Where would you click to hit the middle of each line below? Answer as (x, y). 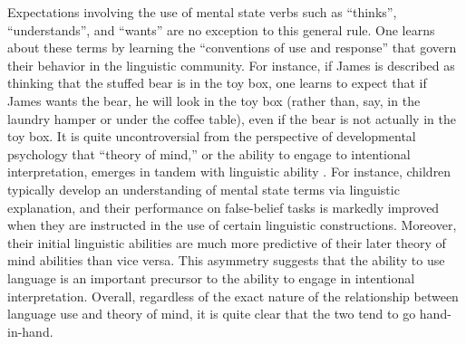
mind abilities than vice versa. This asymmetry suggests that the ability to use (226, 260)
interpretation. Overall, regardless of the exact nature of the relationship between (233, 296)
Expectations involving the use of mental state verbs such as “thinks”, (202, 12)
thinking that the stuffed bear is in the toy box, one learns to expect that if (217, 83)
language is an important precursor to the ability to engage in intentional (211, 277)
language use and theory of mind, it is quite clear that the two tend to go (212, 314)
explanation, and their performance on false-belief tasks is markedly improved (223, 207)
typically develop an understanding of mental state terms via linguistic (204, 189)
